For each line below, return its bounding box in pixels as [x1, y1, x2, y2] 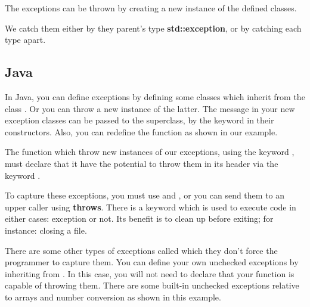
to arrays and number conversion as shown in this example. [5, 290, 221, 303]
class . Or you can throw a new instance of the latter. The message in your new [5, 102, 295, 114]
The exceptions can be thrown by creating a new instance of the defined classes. [5, 2, 297, 14]
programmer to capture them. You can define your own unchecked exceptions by [5, 256, 299, 268]
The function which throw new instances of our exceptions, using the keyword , [5, 145, 294, 158]
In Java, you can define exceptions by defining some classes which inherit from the [5, 90, 305, 103]
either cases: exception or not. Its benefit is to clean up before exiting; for [5, 212, 274, 225]
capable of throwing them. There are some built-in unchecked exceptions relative [5, 279, 299, 292]
